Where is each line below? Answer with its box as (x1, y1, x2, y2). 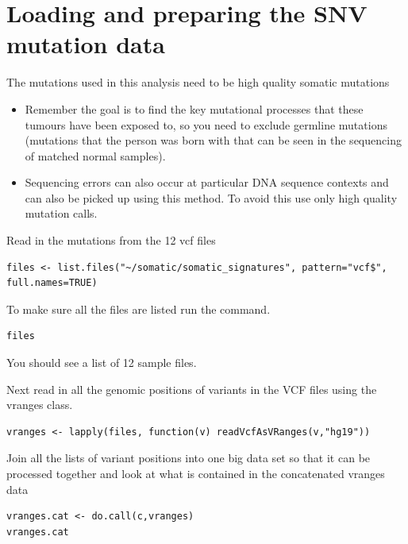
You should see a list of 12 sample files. (6, 354, 197, 371)
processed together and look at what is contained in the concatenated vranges (6, 465, 385, 481)
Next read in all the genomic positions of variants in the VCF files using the (6, 380, 377, 397)
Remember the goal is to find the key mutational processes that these (25, 100, 364, 117)
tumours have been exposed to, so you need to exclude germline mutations (25, 116, 387, 133)
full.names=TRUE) (6, 277, 98, 289)
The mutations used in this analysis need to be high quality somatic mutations (6, 74, 390, 91)
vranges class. (6, 396, 73, 413)
